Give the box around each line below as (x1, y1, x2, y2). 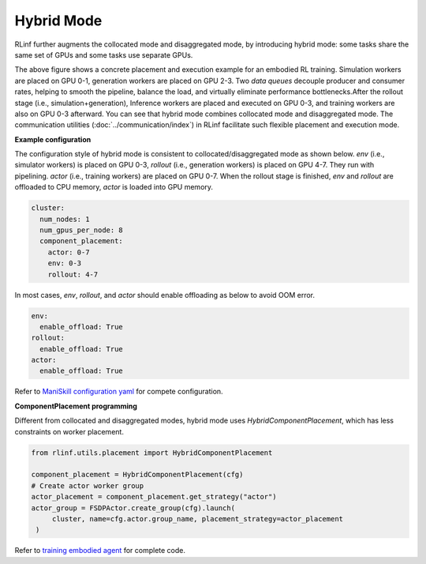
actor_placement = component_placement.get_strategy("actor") (31, 492, 277, 502)
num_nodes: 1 (39, 214, 90, 224)
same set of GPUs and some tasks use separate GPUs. (14, 50, 193, 59)
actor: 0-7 (47, 247, 90, 257)
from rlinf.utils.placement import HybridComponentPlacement (31, 448, 273, 457)
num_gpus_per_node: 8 (39, 226, 124, 235)
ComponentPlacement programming (14, 401, 138, 411)
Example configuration (14, 134, 92, 144)
